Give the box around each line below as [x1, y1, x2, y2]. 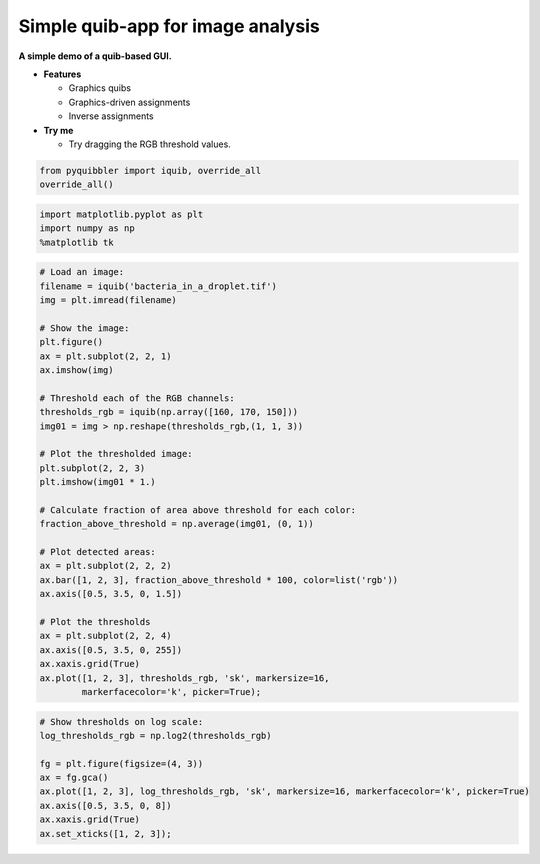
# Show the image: [39, 322, 130, 334]
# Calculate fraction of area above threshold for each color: [39, 504, 357, 515]
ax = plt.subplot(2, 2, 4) [39, 630, 172, 642]
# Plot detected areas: [39, 546, 157, 558]
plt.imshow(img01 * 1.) [39, 476, 157, 488]
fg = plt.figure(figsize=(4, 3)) [39, 758, 204, 769]
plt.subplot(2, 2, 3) [39, 462, 146, 474]
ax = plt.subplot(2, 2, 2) [39, 560, 172, 572]
